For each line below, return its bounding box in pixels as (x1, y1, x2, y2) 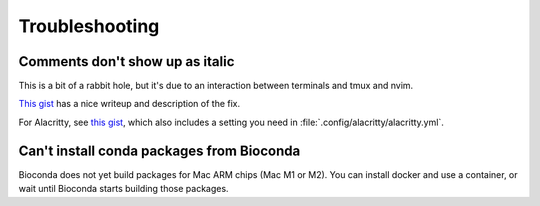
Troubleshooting (18, 15, 160, 37)
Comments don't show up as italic (18, 53, 235, 70)
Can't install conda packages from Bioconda (18, 142, 301, 159)
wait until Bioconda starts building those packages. (18, 183, 229, 195)
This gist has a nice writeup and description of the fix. (18, 98, 241, 110)
